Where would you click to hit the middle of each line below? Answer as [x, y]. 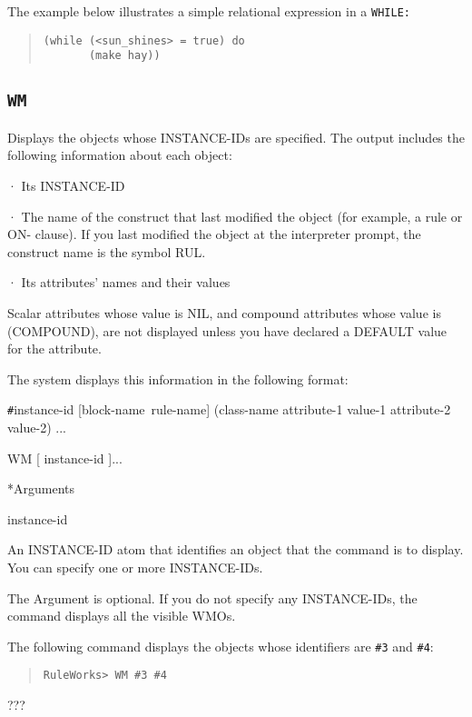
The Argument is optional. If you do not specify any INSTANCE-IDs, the [212, 597]
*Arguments [41, 488]
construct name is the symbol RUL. [107, 251]
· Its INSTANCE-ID [66, 185]
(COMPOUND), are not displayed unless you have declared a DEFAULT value [227, 330]
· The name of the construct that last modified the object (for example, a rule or [235, 216]
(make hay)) [124, 56]
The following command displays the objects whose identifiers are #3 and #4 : [221, 646]
